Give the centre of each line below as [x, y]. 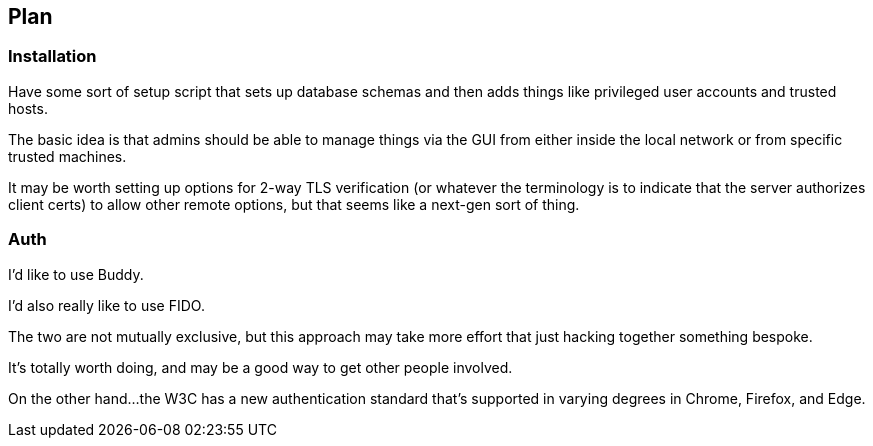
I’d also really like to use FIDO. [106, 305]
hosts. [28, 108]
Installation [52, 56]
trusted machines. [67, 156]
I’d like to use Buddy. [76, 274]
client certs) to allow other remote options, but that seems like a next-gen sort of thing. [294, 204]
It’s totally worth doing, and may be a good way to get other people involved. [260, 367]
